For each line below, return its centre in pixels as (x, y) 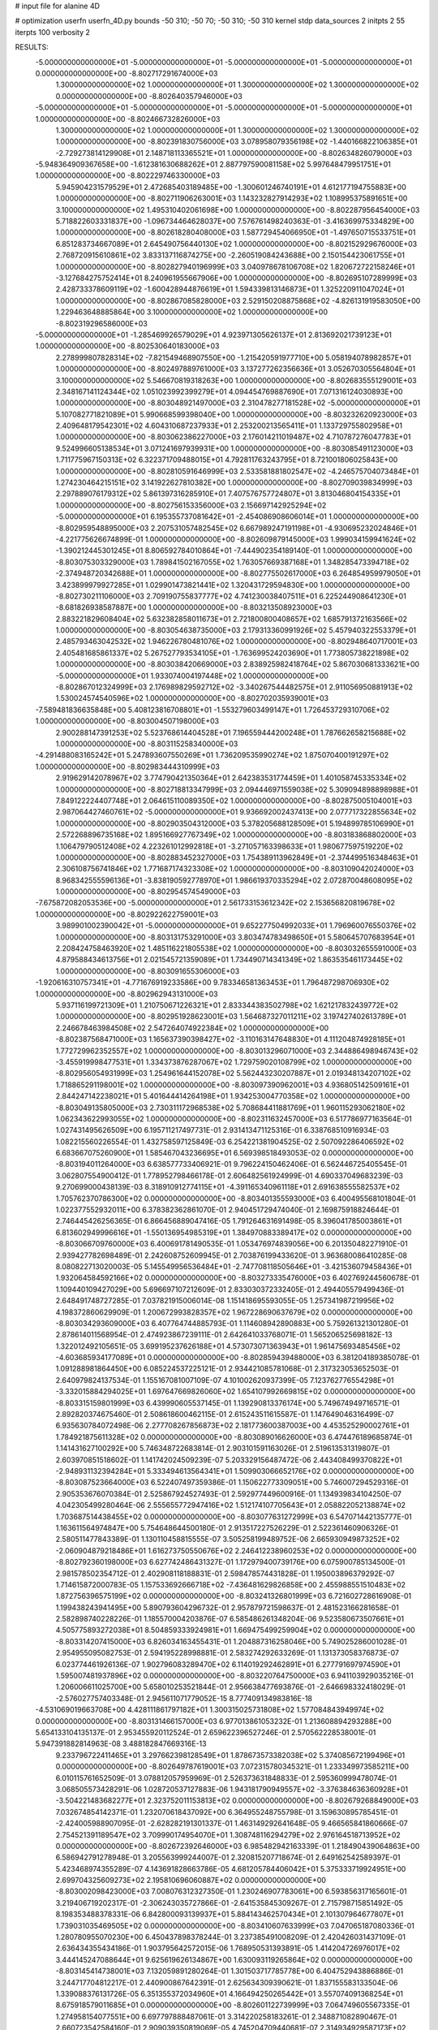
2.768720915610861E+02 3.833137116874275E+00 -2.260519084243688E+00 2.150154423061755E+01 (230, 255)
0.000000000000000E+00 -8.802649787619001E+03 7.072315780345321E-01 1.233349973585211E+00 (232, 1767)
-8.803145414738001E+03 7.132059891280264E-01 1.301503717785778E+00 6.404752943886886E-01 (230, 1971)
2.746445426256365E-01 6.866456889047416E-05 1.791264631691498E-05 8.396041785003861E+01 (229, 1221)
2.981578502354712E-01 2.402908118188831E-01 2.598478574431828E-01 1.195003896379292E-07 (225, 1573)
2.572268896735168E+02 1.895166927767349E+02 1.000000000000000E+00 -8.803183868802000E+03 (236, 835)
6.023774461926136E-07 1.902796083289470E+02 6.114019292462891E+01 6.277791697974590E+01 (228, 1664)
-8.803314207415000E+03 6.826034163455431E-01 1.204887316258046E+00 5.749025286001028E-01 (231, 1641)
